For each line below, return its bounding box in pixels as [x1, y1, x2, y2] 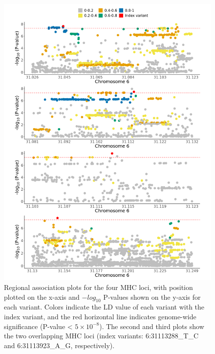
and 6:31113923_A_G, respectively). [4, 340, 115, 350]
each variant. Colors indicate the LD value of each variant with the [4, 302, 205, 312]
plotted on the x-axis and [4, 291, 80, 302]
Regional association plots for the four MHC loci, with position [4, 282, 193, 292]
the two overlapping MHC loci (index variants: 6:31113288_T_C [4, 331, 198, 341]
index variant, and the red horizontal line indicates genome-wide [4, 311, 196, 321]
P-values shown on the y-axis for [103, 291, 201, 302]
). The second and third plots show [99, 321, 204, 331]
